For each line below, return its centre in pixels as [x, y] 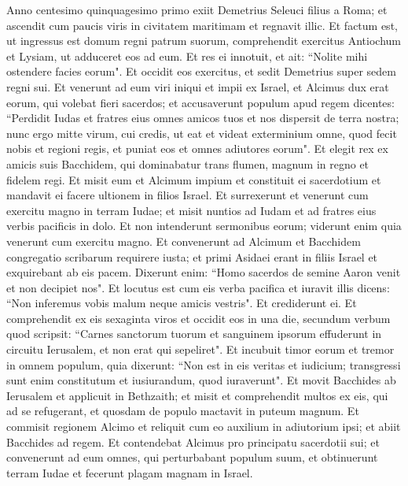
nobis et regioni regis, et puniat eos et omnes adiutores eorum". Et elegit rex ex [197, 148]
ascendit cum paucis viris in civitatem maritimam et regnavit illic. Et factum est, [202, 25]
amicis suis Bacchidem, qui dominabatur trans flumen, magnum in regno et [188, 163]
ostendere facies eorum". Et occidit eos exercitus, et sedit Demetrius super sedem [201, 71]
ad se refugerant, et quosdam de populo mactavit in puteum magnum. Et [183, 411]
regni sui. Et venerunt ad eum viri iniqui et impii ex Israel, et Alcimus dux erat [198, 86]
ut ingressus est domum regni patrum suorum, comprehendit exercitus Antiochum [204, 41]
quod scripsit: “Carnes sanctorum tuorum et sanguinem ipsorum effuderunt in [194, 334]
